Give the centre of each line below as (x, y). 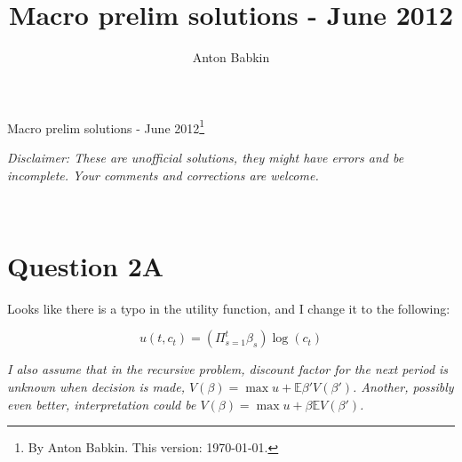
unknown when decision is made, (96, 387)
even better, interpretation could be (102, 404)
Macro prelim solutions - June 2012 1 (106, 126)
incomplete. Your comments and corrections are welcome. (163, 175)
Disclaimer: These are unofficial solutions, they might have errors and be (206, 157)
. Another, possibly (403, 387)
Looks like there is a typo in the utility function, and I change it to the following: (229, 308)
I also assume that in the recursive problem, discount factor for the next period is (228, 369)
